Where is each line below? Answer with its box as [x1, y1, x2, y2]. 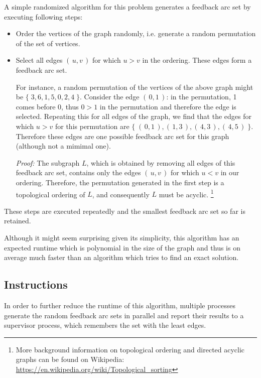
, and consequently [92, 189, 150, 199]
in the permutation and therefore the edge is [99, 101, 236, 111]
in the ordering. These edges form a [142, 55, 252, 65]
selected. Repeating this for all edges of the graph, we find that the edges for [16, 111, 252, 121]
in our [220, 167, 239, 178]
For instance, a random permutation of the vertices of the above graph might [16, 81, 253, 92]
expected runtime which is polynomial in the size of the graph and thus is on [4, 242, 240, 253]
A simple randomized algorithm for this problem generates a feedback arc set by [4, 2, 251, 12]
